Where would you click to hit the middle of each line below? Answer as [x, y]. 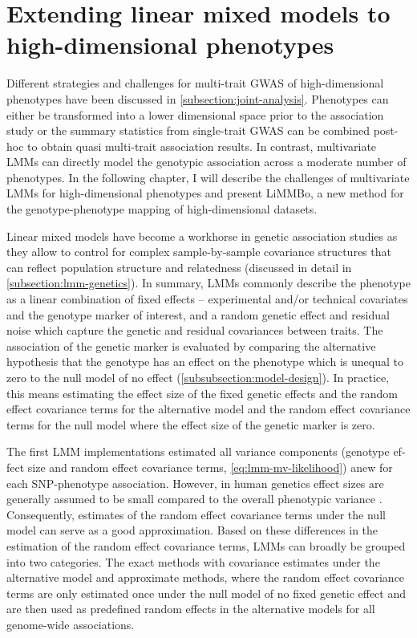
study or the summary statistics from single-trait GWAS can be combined [188, 130]
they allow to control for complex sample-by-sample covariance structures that [199, 252]
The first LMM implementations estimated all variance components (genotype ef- [206, 451]
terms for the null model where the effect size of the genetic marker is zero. [191, 424]
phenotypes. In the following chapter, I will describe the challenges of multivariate [208, 177]
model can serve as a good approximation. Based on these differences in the [192, 530]
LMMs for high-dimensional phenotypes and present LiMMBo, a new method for [205, 193]
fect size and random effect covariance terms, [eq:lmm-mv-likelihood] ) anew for [200, 467]
